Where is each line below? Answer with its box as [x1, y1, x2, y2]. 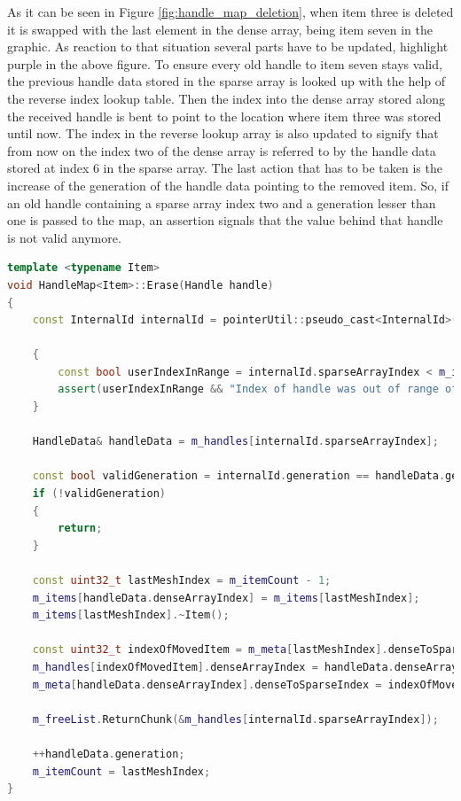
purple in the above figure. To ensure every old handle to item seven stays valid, [7, 54, 442, 73]
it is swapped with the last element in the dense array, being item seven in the [7, 19, 433, 38]
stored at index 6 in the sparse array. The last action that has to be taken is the [7, 159, 442, 177]
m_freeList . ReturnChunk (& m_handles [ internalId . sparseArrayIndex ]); [32, 712, 439, 726]
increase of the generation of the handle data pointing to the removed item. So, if [7, 175, 449, 194]
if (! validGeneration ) [32, 487, 167, 501]
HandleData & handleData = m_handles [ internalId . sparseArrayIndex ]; [32, 435, 439, 448]
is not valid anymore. [7, 228, 121, 246]
